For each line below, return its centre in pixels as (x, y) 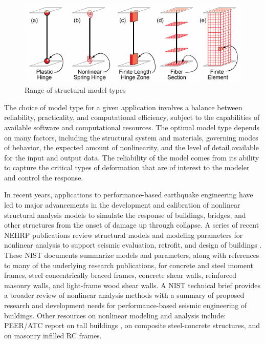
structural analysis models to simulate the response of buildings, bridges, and (125, 215)
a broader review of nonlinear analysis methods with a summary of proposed (124, 295)
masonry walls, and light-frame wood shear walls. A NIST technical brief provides (132, 285)
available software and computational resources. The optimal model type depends (132, 127)
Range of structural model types (75, 90)
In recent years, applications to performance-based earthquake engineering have (129, 195)
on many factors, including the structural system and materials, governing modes (131, 137)
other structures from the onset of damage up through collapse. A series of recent (132, 225)
